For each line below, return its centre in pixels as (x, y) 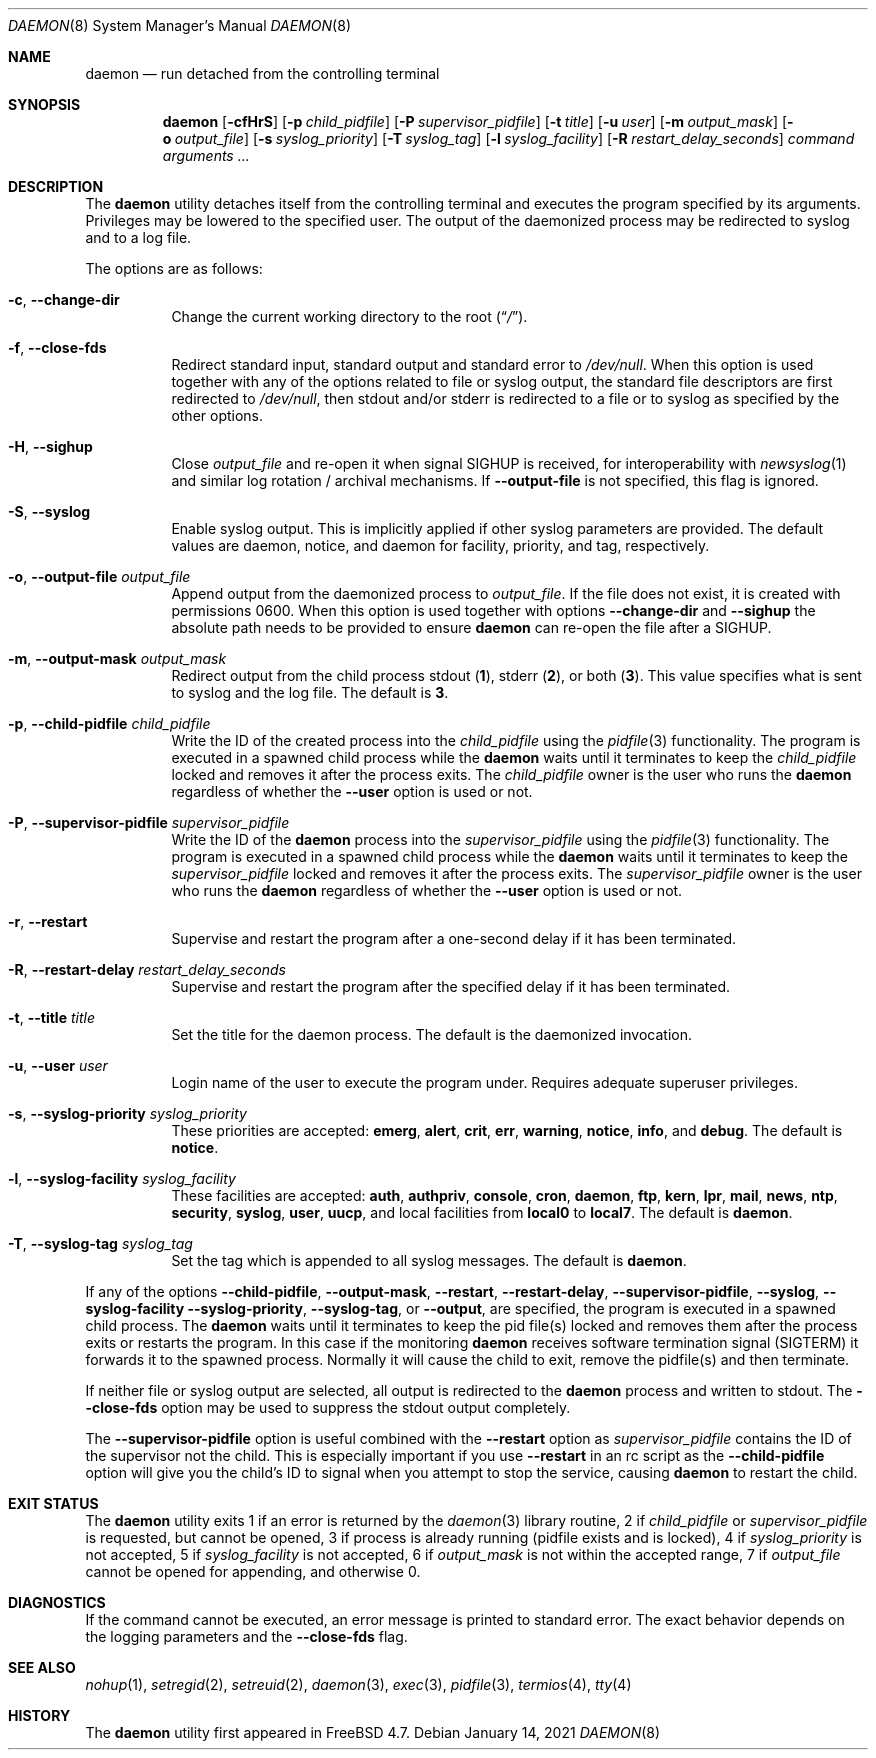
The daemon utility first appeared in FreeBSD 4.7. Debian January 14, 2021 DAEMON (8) (373, 1732)
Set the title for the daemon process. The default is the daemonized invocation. (432, 1034)
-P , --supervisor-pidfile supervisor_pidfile (149, 822)
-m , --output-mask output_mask (117, 658)
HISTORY (39, 1715)
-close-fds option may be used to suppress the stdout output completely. (328, 1407)
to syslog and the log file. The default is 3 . (310, 692)
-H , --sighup (50, 446)
